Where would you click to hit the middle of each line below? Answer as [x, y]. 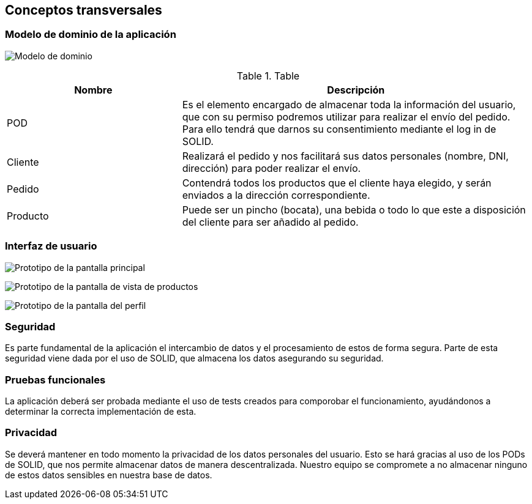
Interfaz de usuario [51, 246]
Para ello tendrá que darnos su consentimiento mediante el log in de [339, 129]
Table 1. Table [268, 76]
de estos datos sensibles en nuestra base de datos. [109, 475]
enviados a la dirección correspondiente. [276, 195]
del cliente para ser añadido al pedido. [270, 222]
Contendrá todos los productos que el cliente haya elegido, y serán [337, 183]
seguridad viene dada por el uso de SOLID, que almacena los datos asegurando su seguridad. [194, 358]
